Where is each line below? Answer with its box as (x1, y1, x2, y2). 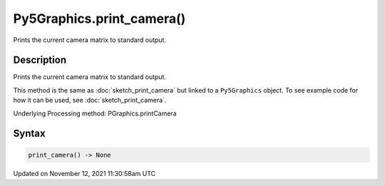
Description (13, 54, 67, 66)
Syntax (13, 128, 46, 140)
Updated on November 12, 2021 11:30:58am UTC (13, 169, 156, 177)
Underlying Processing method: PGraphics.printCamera (13, 109, 178, 118)
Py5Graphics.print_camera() (13, 11, 186, 26)
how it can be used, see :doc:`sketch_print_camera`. (13, 96, 167, 105)
